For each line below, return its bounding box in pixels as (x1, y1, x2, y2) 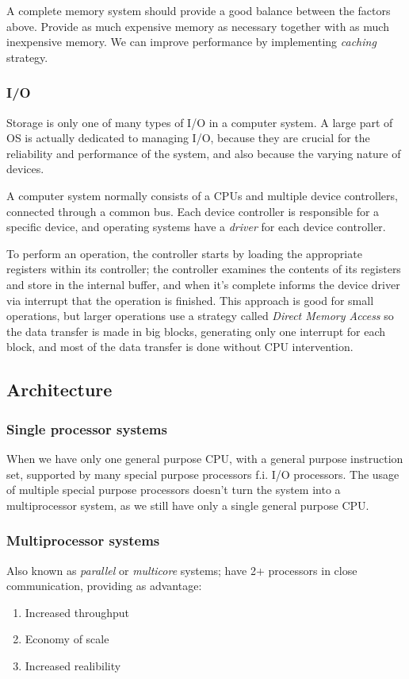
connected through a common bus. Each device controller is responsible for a (6, 203, 380, 219)
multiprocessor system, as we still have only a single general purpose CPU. (6, 496, 369, 513)
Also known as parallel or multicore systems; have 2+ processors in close (6, 561, 357, 578)
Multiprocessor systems (6, 530, 160, 550)
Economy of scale (25, 631, 109, 647)
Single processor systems (6, 419, 167, 438)
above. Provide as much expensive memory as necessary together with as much (6, 17, 389, 34)
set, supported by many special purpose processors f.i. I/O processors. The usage (6, 465, 399, 482)
